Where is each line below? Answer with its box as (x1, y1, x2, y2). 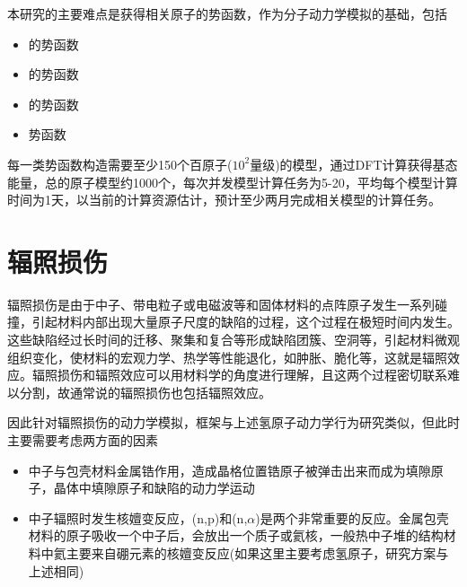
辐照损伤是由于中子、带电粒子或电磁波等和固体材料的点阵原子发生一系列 (7, 294, 435, 313)
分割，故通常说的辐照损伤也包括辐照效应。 (19, 382, 271, 401)
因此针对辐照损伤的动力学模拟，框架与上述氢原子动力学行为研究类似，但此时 (7, 413, 460, 432)
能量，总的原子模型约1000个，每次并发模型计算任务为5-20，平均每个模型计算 (7, 172, 458, 191)
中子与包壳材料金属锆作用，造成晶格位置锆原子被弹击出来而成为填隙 (28, 460, 431, 479)
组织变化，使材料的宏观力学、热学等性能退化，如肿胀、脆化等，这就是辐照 (7, 347, 447, 366)
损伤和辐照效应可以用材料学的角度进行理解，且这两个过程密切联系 (57, 365, 447, 384)
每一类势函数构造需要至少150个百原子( (7, 154, 233, 173)
